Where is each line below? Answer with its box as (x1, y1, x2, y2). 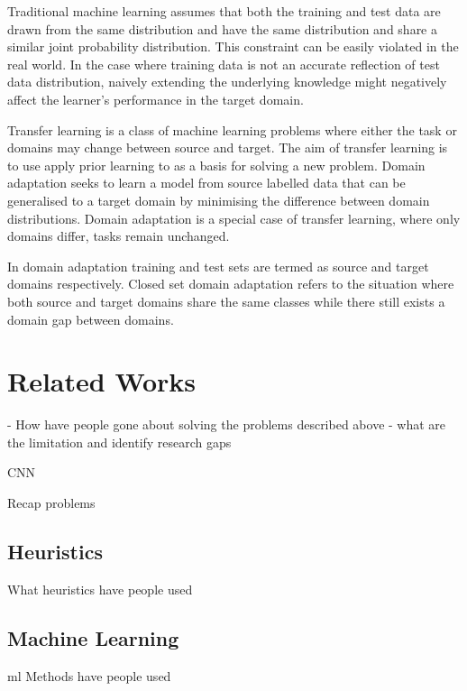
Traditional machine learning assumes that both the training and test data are (7, 2, 441, 20)
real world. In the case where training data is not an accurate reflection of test (7, 54, 440, 73)
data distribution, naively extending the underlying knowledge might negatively (7, 72, 447, 91)
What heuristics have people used (7, 579, 193, 598)
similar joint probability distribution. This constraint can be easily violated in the (7, 37, 459, 56)
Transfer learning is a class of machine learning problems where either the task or (7, 120, 457, 139)
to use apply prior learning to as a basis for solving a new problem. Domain (7, 155, 426, 174)
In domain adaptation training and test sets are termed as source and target (7, 256, 429, 275)
